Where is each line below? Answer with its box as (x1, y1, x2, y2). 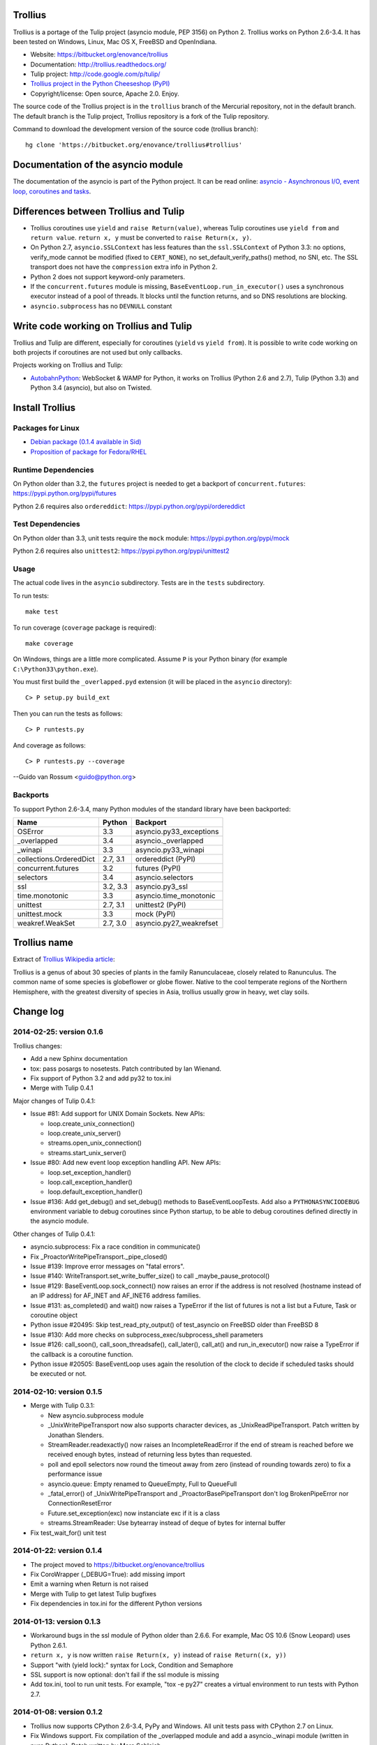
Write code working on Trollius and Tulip (13, 320, 193, 332)
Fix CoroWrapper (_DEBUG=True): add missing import (30, 1570, 185, 1579)
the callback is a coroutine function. (30, 1350, 134, 1358)
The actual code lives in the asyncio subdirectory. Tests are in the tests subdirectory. (13, 579, 265, 587)
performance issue (47, 1470, 103, 1478)
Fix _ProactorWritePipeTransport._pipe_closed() (30, 1252, 168, 1261)
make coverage (25, 639, 73, 647)
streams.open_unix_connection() (47, 1138, 142, 1148)
